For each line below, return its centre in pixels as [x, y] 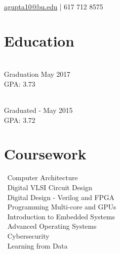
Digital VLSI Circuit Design [50, 187]
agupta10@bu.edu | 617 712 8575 [54, 6]
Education [39, 40]
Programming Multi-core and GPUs [62, 207]
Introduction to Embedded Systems [61, 216]
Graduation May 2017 [37, 74]
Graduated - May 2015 [38, 110]
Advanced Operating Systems [52, 226]
